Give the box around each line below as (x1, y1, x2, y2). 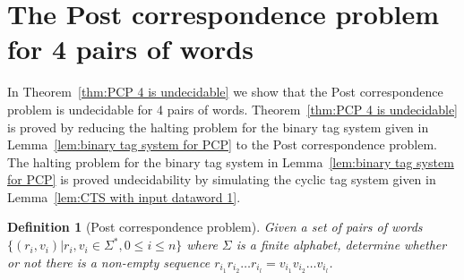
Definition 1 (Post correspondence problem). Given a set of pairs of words (7, 217, 423, 236)
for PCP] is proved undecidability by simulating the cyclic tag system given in (7, 170, 436, 189)
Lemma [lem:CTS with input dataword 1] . (7, 187, 241, 206)
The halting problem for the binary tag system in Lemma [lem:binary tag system (7, 152, 454, 171)
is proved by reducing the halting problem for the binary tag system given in (7, 117, 429, 136)
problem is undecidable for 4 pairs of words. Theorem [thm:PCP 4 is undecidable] (7, 99, 458, 118)
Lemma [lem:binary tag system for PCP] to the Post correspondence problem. (7, 135, 437, 154)
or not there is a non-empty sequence (7, 252, 211, 271)
